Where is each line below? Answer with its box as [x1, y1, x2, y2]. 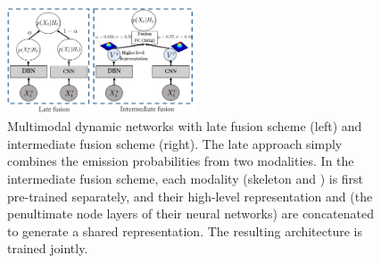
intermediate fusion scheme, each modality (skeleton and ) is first [7, 169, 364, 188]
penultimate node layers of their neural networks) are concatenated [7, 204, 375, 223]
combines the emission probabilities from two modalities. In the [7, 152, 354, 170]
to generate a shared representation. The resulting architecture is [7, 221, 363, 240]
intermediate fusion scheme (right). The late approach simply [7, 134, 343, 152]
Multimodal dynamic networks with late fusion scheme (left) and [7, 117, 362, 136]
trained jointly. [7, 239, 88, 258]
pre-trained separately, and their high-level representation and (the [7, 186, 373, 205]
